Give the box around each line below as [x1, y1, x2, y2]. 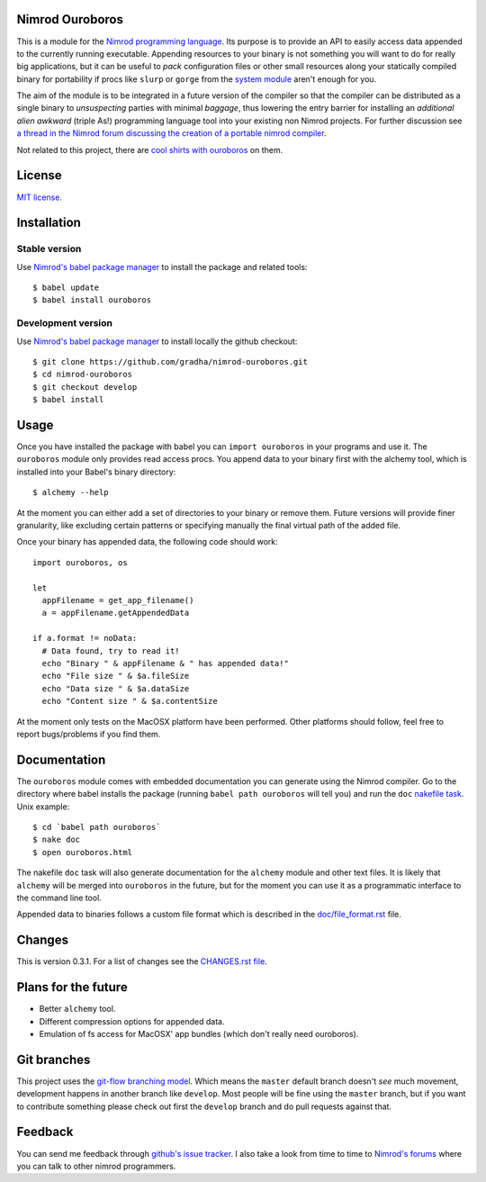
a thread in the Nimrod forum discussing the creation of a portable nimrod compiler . [16, 128, 328, 139]
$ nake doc [32, 835, 81, 845]
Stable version [16, 243, 82, 256]
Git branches [16, 1051, 91, 1067]
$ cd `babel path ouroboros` [32, 822, 161, 832]
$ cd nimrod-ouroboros [32, 369, 133, 380]
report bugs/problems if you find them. [16, 728, 161, 739]
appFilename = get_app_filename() [41, 595, 194, 605]
